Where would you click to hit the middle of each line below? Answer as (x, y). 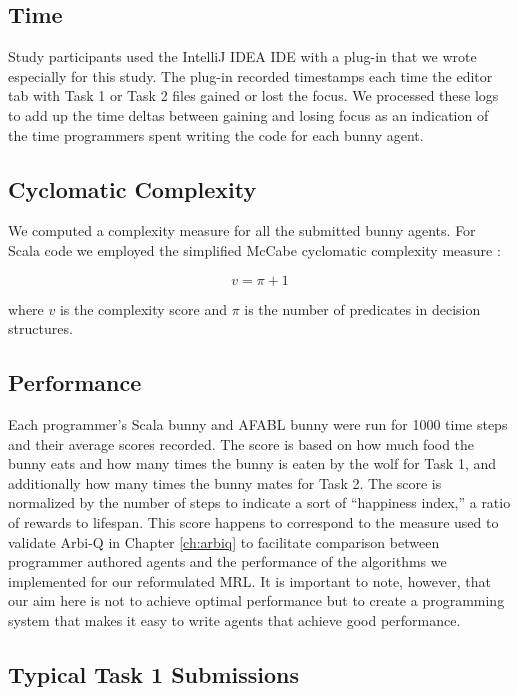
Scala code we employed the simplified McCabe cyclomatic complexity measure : (254, 249)
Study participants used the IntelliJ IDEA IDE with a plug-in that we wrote (242, 56)
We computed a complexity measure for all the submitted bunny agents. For (242, 230)
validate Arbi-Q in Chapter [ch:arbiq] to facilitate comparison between (224, 541)
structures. (40, 328)
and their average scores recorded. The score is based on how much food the (241, 443)
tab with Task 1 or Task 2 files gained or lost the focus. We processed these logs (253, 95)
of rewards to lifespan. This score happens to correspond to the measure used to (253, 521)
